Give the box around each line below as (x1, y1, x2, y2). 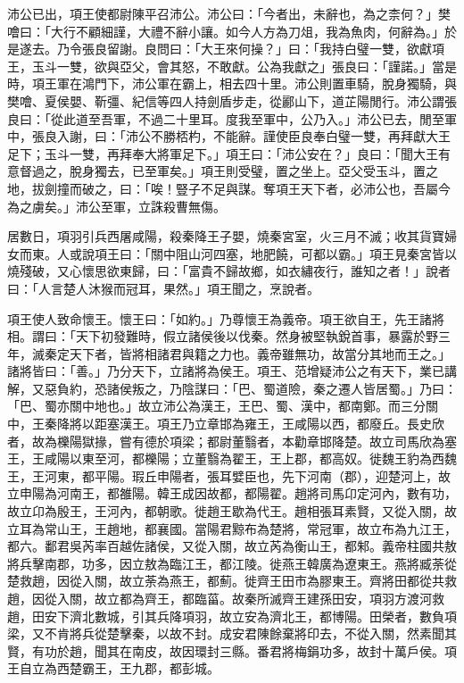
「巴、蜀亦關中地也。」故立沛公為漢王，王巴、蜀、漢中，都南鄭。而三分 (7, 396, 426, 415)
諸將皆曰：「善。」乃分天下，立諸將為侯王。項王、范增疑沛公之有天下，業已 (7, 362, 444, 380)
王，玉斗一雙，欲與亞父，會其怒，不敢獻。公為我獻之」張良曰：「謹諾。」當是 (7, 56, 457, 75)
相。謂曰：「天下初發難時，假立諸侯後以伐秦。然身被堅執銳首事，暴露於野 (7, 327, 438, 346)
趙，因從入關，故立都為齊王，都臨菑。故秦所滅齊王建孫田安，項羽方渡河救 (7, 589, 444, 607)
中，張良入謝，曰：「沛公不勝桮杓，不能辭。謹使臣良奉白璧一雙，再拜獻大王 (7, 127, 451, 146)
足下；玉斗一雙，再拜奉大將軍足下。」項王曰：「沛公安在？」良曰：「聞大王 (7, 144, 438, 162)
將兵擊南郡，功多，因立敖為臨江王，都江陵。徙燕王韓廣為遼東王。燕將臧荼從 (7, 554, 457, 572)
